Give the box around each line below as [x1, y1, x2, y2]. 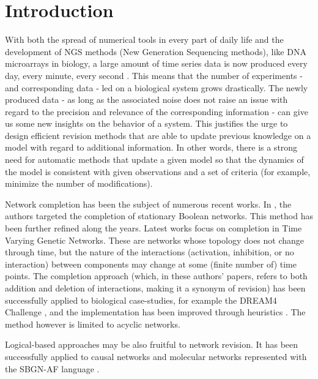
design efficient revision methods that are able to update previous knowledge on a [5, 129, 311, 141]
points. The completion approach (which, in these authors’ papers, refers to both [5, 269, 308, 282]
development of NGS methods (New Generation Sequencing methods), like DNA [5, 45, 306, 58]
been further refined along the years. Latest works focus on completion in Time [5, 222, 302, 235]
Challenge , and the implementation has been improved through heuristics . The [5, 306, 306, 318]
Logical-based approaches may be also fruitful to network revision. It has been [5, 338, 298, 351]
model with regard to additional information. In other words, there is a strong [5, 141, 298, 154]
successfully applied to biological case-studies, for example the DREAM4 [5, 293, 277, 306]
